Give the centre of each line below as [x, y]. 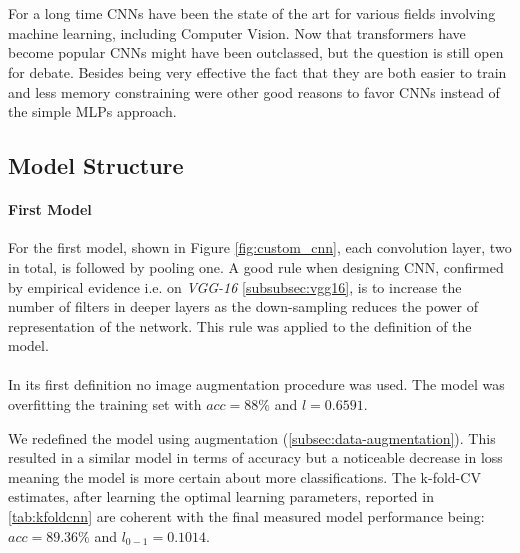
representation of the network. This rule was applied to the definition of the [240, 325]
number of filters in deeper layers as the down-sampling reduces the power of [243, 306]
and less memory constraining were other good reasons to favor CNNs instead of [254, 91]
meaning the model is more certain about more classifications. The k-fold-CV [244, 476]
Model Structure [96, 165]
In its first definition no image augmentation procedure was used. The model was [256, 384]
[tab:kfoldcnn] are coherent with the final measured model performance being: [246, 516]
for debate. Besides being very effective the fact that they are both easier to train [257, 71]
